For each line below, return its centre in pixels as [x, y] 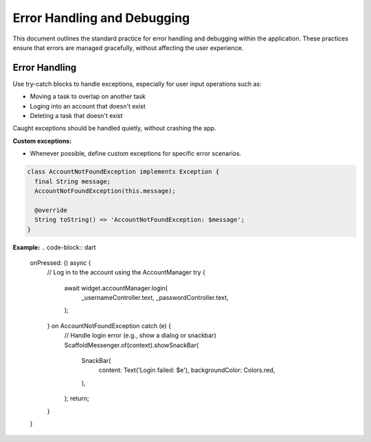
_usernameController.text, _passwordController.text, [155, 298]
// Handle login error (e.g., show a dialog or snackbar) [140, 336]
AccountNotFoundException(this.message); [105, 191]
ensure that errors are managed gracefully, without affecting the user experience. [128, 47]
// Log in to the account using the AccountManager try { [126, 272]
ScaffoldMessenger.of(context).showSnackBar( [132, 345]
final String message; [73, 181]
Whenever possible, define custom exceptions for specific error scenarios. [136, 154]
